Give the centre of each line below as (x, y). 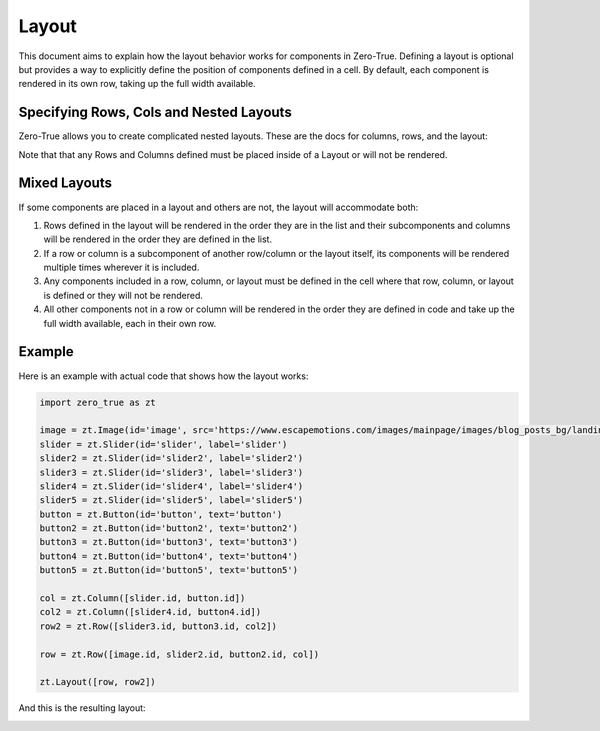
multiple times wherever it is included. (121, 267)
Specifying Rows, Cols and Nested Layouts (155, 112)
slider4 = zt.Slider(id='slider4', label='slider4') (171, 486)
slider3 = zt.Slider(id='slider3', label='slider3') (171, 472)
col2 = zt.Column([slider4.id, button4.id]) (150, 612)
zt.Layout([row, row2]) (98, 682)
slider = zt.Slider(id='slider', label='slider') (163, 444)
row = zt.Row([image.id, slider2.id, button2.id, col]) (179, 654)
